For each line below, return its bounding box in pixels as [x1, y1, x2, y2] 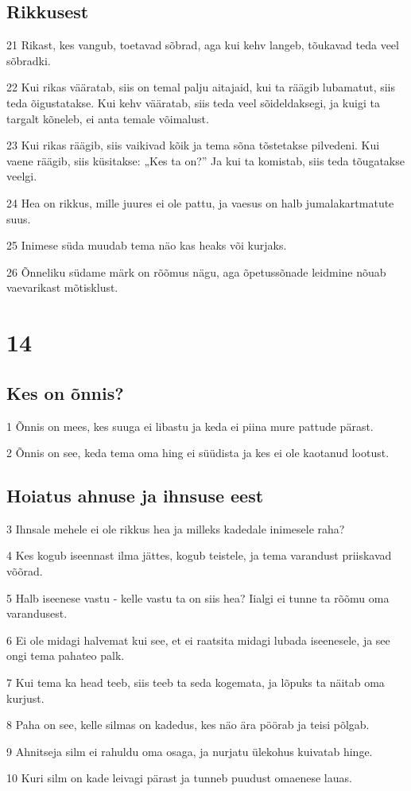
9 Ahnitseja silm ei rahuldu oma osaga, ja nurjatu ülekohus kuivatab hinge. [6, 743, 373, 759]
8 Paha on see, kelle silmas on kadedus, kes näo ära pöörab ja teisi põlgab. [6, 716, 370, 733]
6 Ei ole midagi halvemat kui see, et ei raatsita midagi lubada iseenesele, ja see [6, 631, 390, 648]
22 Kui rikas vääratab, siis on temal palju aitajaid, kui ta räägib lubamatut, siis [6, 79, 396, 95]
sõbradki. [6, 52, 51, 68]
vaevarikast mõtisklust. [6, 279, 118, 296]
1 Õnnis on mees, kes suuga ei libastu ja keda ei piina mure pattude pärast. [6, 417, 374, 434]
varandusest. [6, 605, 68, 622]
